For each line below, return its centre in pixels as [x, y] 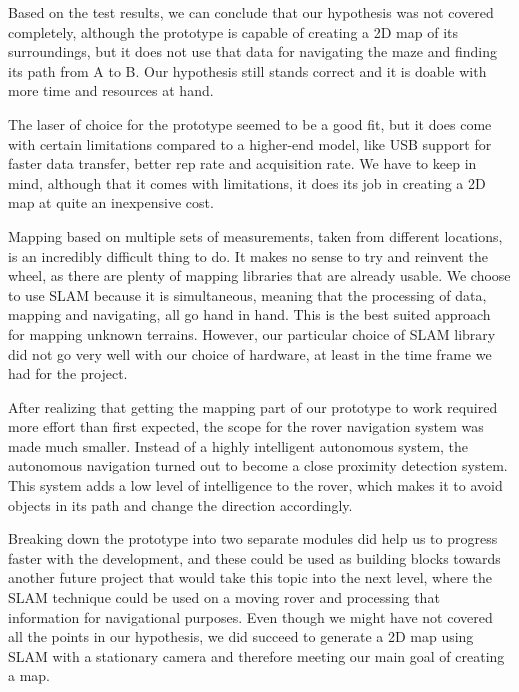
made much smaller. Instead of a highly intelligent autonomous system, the [238, 445]
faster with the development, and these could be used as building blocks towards [254, 557]
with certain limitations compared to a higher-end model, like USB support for [250, 143]
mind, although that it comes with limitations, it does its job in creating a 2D [247, 182]
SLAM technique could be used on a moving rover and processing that [224, 597]
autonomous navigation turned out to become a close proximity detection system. [258, 465]
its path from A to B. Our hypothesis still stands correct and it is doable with [247, 70]
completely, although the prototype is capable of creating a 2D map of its [233, 31]
